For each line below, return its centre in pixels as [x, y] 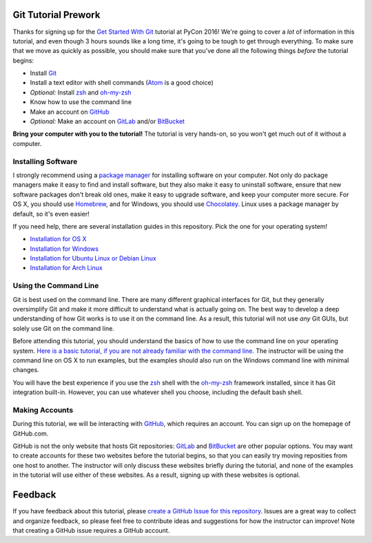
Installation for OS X [58, 239]
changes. [26, 370]
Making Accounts [43, 410]
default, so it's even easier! [51, 214]
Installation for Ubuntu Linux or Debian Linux [93, 258]
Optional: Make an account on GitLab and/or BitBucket [107, 121]
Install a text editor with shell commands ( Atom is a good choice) [122, 83]
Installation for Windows [64, 249]
